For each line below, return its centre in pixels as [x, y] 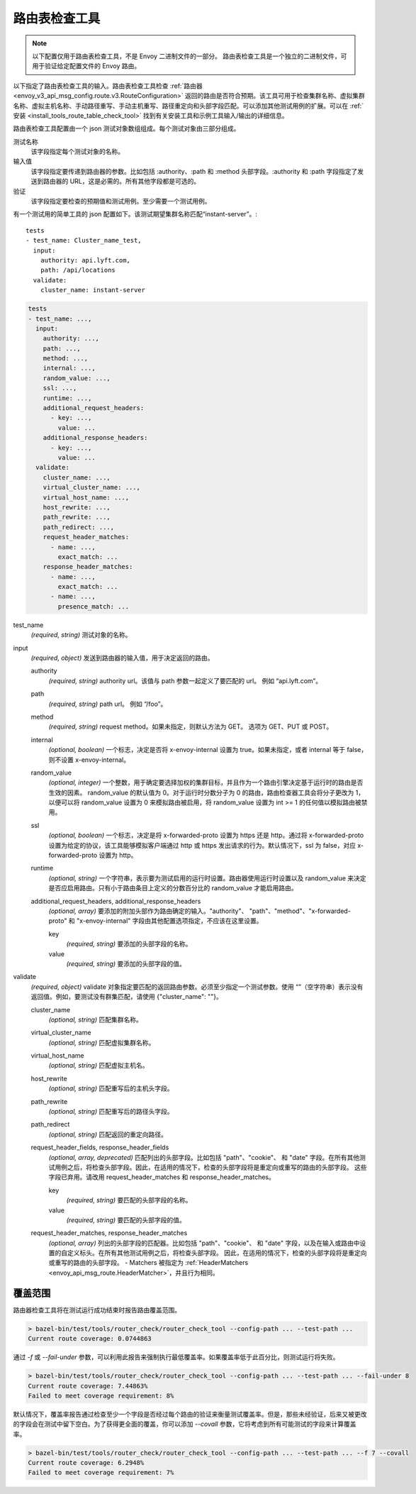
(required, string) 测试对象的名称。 [81, 635]
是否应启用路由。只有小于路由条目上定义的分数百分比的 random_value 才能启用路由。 [173, 888]
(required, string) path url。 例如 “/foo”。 [108, 704]
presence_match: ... [94, 606]
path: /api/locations [78, 270]
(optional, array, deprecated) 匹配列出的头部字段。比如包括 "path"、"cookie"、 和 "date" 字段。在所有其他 [204, 1157]
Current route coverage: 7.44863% [88, 1386]
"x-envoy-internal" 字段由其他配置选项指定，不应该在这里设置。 [170, 921]
